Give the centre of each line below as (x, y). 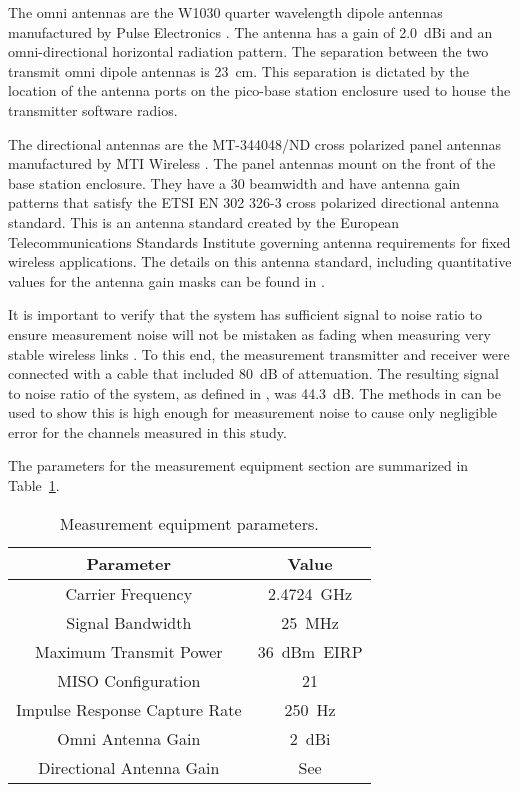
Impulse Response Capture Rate (129, 709)
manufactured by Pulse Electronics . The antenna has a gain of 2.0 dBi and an (250, 31)
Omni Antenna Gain (129, 738)
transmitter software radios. (93, 109)
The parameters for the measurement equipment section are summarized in (238, 465)
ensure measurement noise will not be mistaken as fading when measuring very (249, 333)
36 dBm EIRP (310, 651)
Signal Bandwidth (129, 622)
